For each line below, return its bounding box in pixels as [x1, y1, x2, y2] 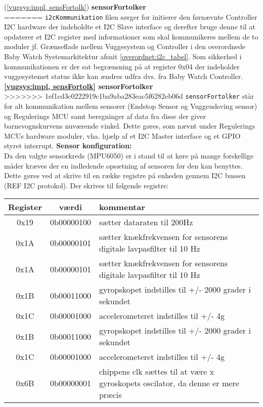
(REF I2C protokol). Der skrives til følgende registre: [4, 180, 169, 190]
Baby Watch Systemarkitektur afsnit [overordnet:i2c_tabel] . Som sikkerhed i [4, 51, 242, 62]
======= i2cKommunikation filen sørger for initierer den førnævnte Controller [4, 11, 257, 22]
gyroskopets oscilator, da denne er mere [99, 377, 239, 389]
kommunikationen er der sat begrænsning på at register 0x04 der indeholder [4, 61, 240, 71]
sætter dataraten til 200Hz [99, 216, 193, 228]
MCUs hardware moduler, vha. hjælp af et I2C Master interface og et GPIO [4, 130, 241, 141]
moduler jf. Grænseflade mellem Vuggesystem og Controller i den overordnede [4, 41, 246, 52]
